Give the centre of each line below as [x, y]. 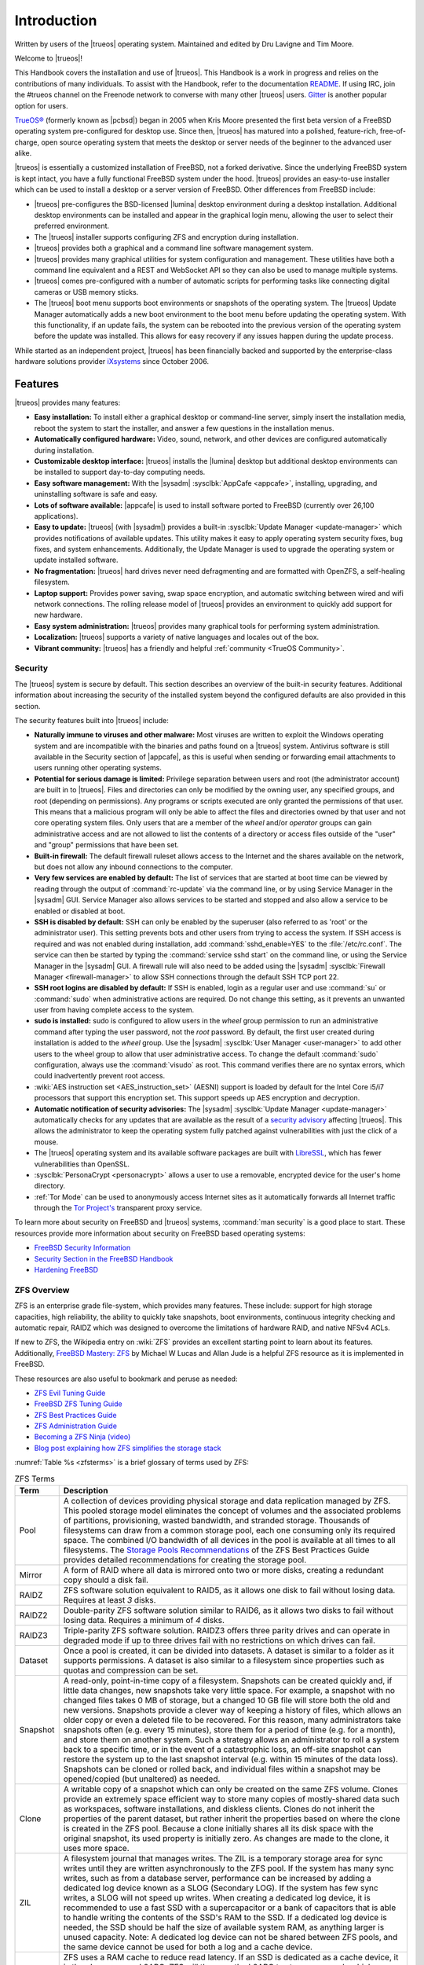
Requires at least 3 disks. [110, 1600]
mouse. [46, 1142]
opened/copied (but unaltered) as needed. [142, 1779]
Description [86, 1491]
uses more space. [96, 1849]
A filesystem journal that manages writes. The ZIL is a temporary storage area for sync [223, 1859]
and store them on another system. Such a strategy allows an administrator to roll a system [231, 1739]
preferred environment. [72, 226]
